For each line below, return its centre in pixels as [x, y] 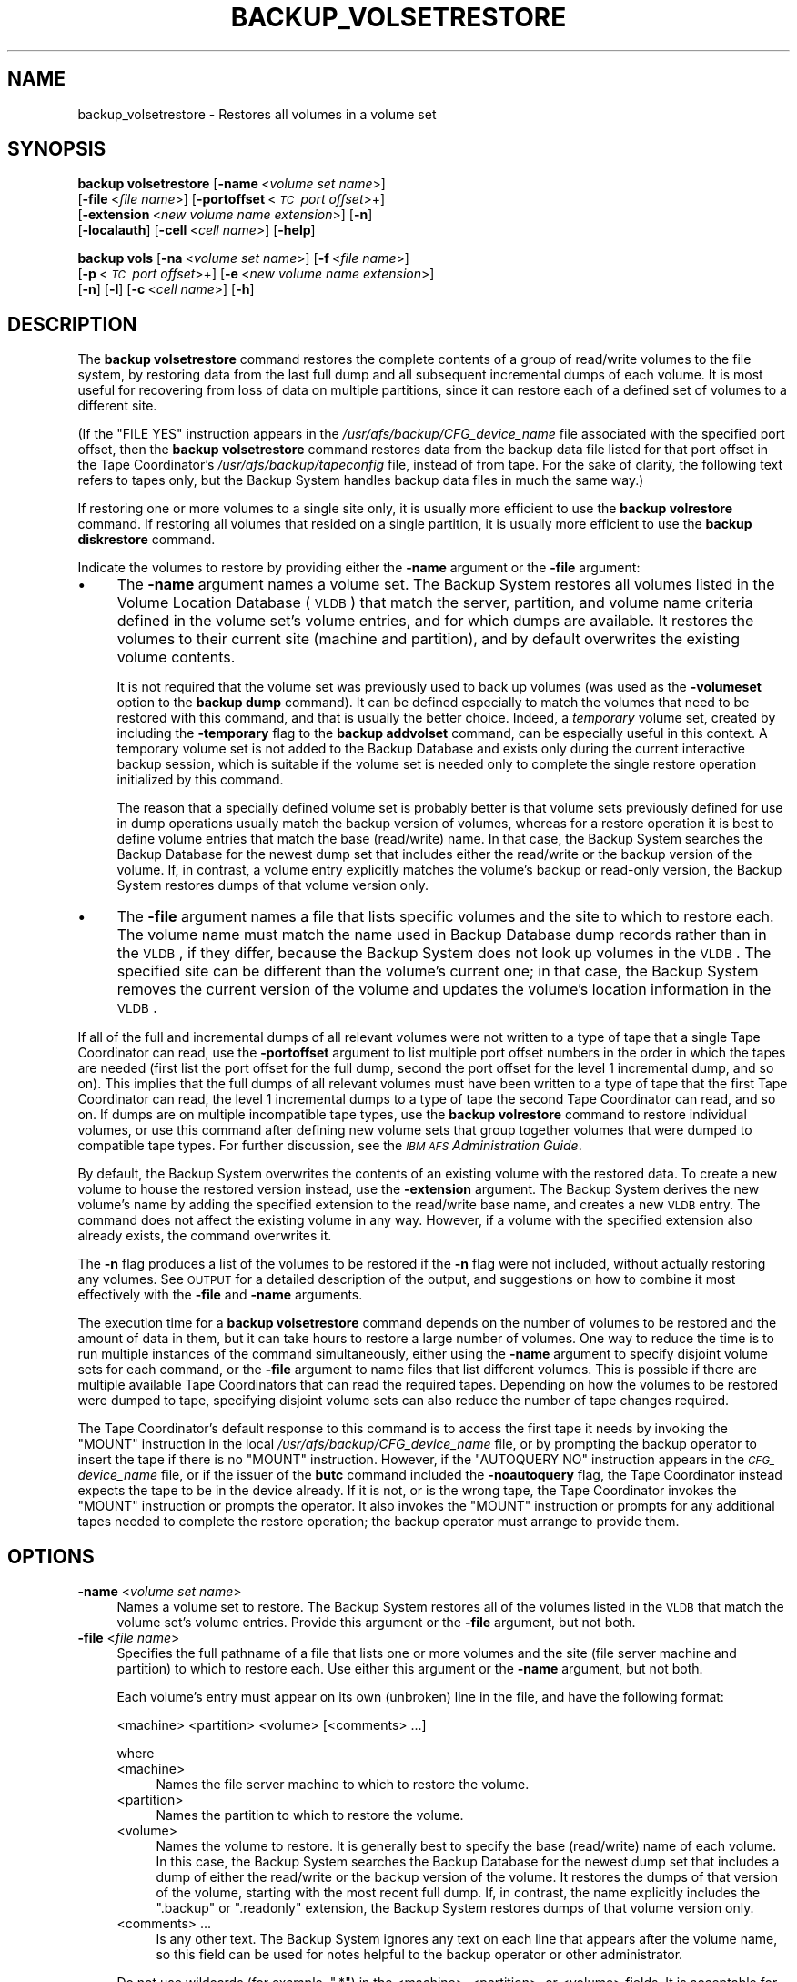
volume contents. [176, 657]
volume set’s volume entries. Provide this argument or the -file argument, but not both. [376, 1623]
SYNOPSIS [57, 149]
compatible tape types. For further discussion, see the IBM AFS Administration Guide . [330, 1146]
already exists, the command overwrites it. [205, 1236]
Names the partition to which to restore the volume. [310, 1815]
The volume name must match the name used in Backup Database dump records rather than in [442, 935]
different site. [117, 406]
